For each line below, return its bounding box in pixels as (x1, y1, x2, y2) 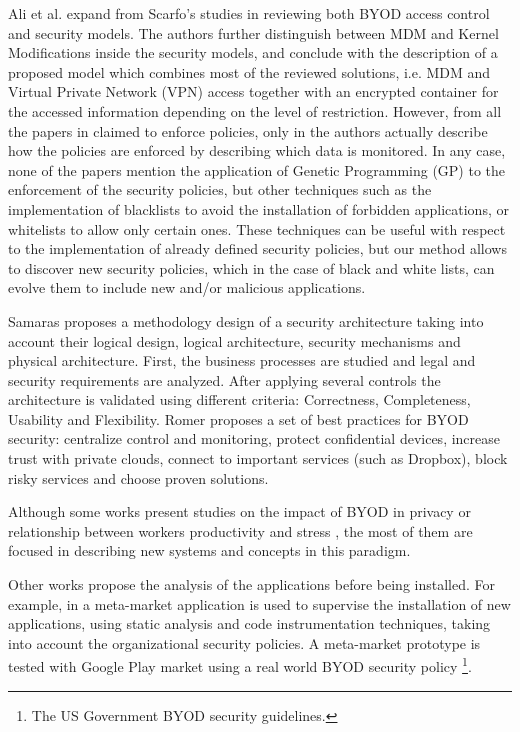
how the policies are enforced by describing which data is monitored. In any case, (8, 140, 506, 161)
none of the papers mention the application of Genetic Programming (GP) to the (8, 159, 506, 180)
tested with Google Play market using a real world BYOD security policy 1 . (8, 653, 472, 677)
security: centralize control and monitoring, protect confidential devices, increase (8, 428, 501, 449)
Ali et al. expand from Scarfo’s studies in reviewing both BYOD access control (8, 3, 490, 23)
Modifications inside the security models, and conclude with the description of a (8, 42, 498, 63)
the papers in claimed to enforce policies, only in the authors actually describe (8, 120, 488, 141)
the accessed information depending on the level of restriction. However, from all (8, 100, 502, 121)
